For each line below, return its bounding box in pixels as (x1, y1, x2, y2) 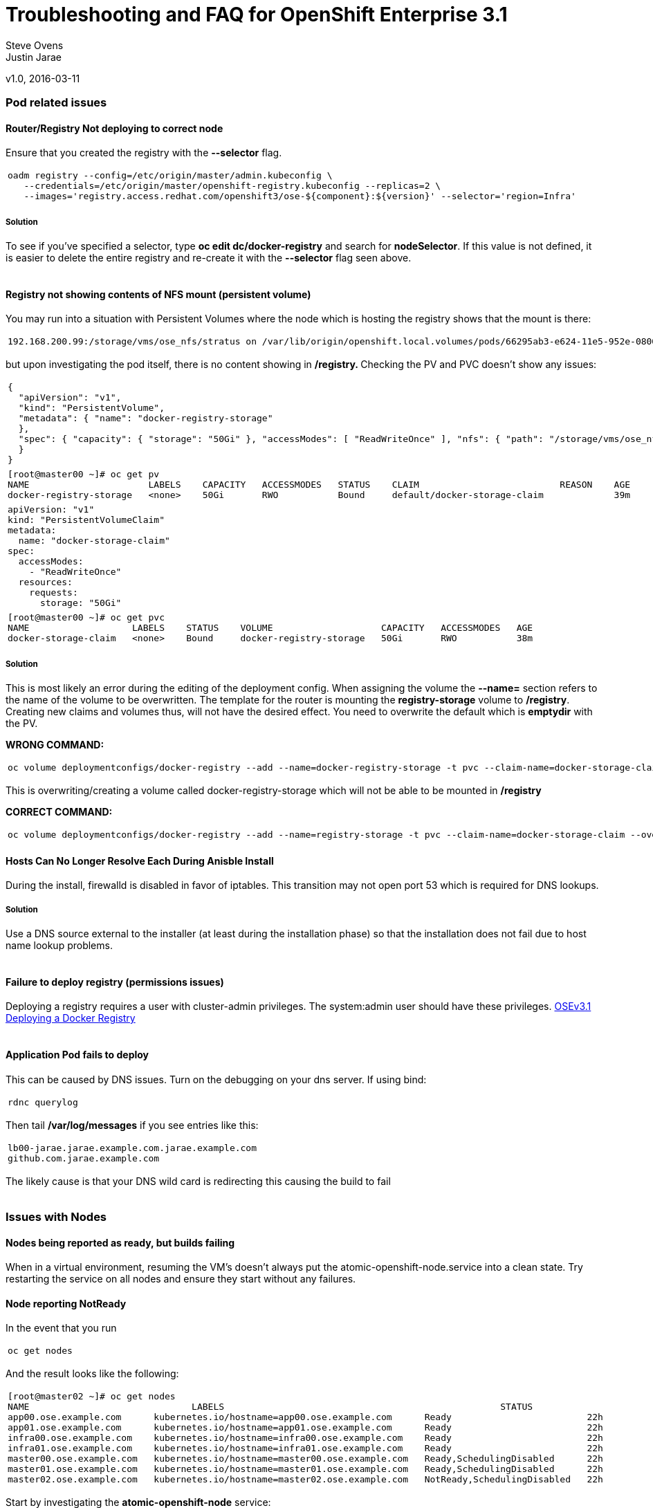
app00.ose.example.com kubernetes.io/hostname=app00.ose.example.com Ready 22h (8, 1412, 603, 1423)
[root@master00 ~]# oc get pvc (8, 612, 165, 623)
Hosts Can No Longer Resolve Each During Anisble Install (6, 854, 274, 867)
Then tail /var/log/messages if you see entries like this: (6, 1119, 259, 1131)
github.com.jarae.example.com (8, 1152, 160, 1164)
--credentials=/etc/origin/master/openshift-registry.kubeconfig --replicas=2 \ (24, 181, 441, 192)
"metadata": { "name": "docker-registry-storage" (18, 413, 273, 424)
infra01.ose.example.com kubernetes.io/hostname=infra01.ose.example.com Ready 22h (8, 1443, 603, 1454)
